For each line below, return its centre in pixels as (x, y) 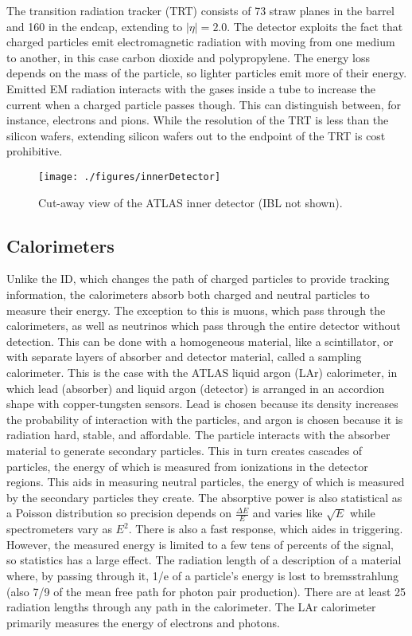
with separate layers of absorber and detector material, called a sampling (184, 357)
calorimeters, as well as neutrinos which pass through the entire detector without (204, 326)
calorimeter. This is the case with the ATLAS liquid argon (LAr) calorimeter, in (202, 372)
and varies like (288, 513)
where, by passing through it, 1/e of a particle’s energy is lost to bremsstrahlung (203, 575)
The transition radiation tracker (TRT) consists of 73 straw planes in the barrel (200, 10)
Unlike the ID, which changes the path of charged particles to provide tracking (198, 279)
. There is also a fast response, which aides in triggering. (266, 529)
